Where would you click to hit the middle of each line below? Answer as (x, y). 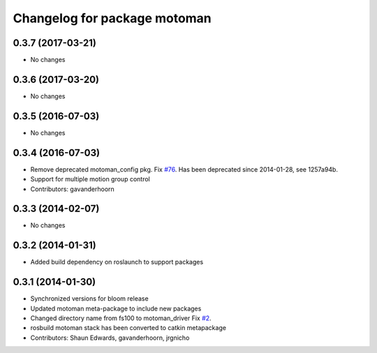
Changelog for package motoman (112, 18)
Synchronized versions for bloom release (90, 299)
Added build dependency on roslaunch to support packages (117, 262)
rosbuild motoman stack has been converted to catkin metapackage (128, 328)
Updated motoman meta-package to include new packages (116, 308)
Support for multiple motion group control (90, 179)
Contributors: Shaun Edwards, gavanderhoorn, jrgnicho (110, 338)
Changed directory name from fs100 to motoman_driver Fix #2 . (121, 318)
